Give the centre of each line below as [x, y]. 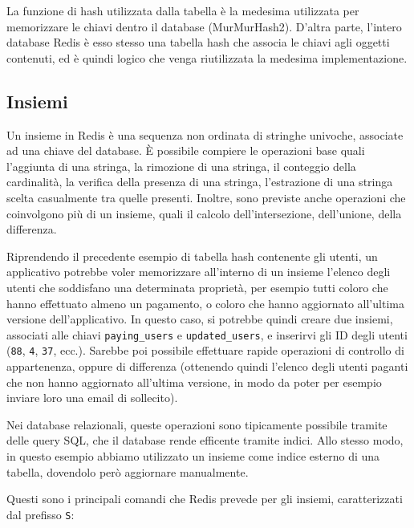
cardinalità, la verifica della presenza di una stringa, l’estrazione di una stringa [200, 182]
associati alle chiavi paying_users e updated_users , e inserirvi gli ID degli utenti [207, 334]
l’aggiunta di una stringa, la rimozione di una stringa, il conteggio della [181, 166]
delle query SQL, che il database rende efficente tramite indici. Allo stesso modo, [205, 440]
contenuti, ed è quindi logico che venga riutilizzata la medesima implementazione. [207, 57]
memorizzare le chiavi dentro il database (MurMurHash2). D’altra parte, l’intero [204, 26]
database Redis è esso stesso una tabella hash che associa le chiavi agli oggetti [198, 42]
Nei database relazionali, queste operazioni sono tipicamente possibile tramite [197, 424]
